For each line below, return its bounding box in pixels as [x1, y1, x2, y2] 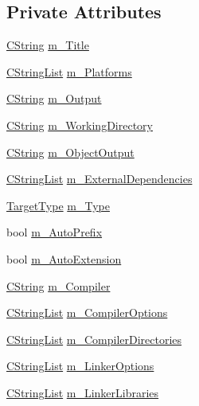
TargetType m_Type [6, 197, 110, 213]
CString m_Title [6, 37, 89, 53]
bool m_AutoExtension [6, 250, 122, 267]
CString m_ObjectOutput [6, 143, 135, 160]
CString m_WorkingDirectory [6, 116, 153, 133]
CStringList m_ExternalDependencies [6, 170, 193, 187]
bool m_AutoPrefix [6, 224, 103, 240]
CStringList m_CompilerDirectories [6, 330, 182, 347]
